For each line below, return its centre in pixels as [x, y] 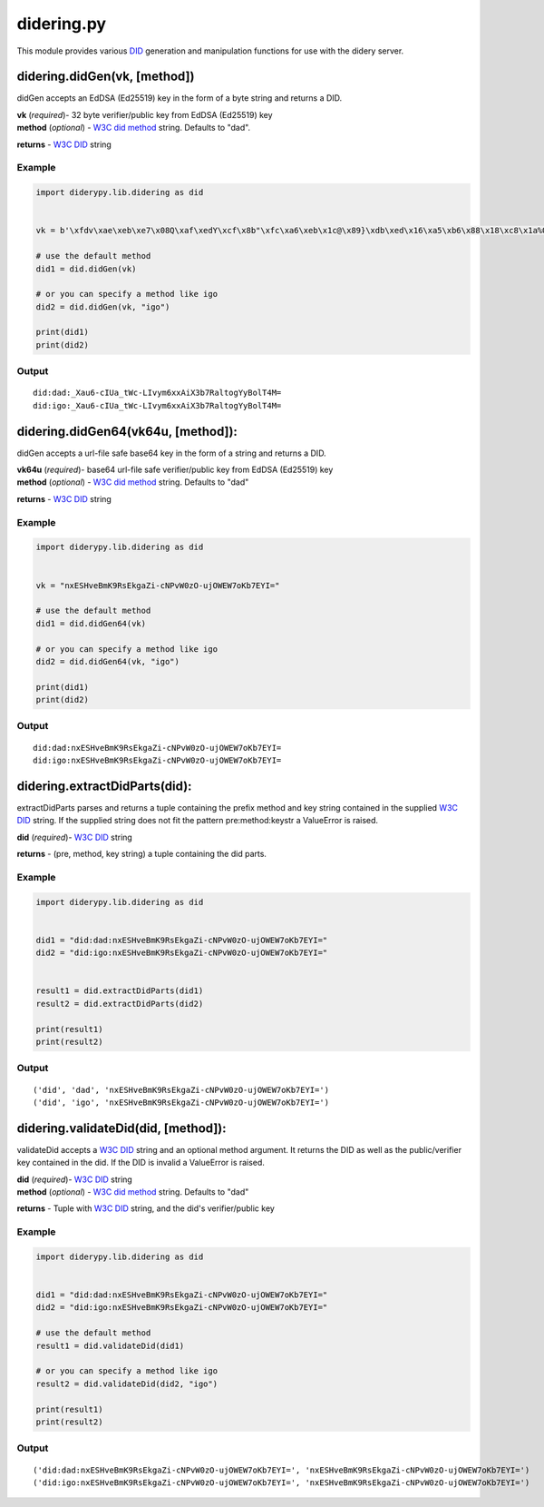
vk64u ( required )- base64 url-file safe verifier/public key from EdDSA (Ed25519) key [175, 470]
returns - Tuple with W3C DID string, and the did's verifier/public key [146, 1208]
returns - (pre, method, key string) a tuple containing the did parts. [142, 854]
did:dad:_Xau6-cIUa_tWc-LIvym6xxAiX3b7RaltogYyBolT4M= [157, 393]
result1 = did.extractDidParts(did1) [120, 991]
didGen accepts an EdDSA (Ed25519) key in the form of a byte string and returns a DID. [180, 98]
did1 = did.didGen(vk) [86, 269]
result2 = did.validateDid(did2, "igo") [126, 1384]
